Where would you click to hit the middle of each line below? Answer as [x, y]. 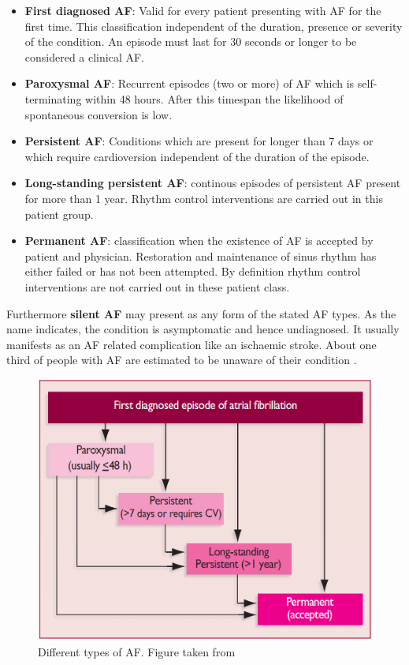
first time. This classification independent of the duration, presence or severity [214, 26]
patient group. [59, 214]
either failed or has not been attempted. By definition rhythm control [193, 271]
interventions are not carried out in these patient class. [157, 286]
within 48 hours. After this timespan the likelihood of [214, 98]
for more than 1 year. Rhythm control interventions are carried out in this [204, 198]
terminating [53, 98]
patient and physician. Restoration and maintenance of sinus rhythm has [201, 255]
